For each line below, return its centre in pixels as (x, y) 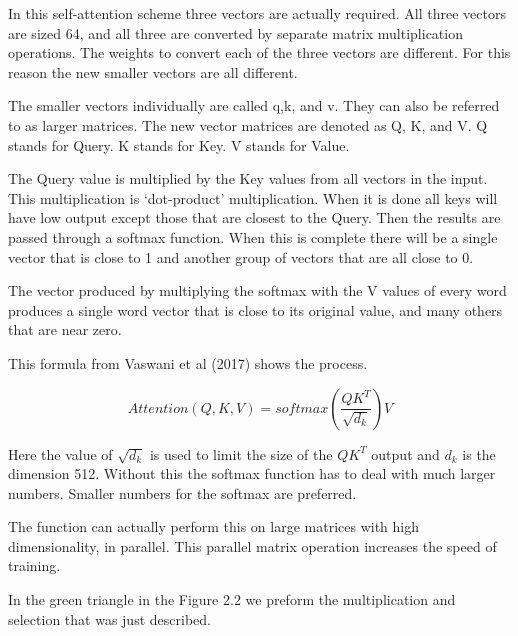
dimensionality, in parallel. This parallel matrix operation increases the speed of (252, 545)
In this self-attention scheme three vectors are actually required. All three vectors (257, 13)
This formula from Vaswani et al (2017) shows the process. (188, 362)
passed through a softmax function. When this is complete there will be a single (253, 236)
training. (34, 565)
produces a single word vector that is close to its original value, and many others (255, 309)
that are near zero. (65, 329)
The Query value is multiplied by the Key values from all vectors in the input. (248, 178)
